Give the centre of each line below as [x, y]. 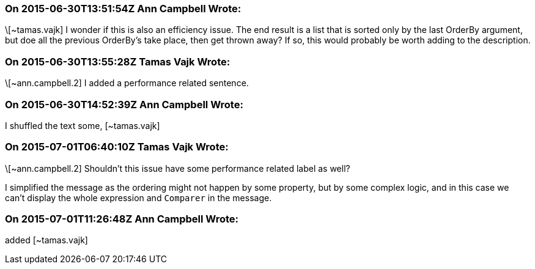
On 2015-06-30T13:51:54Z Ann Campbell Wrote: [123, 9]
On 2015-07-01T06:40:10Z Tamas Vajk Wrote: [117, 147]
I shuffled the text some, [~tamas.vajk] [83, 125]
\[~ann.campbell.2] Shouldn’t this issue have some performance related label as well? [178, 168]
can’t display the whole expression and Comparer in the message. [138, 197]
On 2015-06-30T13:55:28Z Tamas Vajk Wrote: [118, 61]
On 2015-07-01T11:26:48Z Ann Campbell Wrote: [122, 219]
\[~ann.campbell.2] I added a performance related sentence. [127, 83]
